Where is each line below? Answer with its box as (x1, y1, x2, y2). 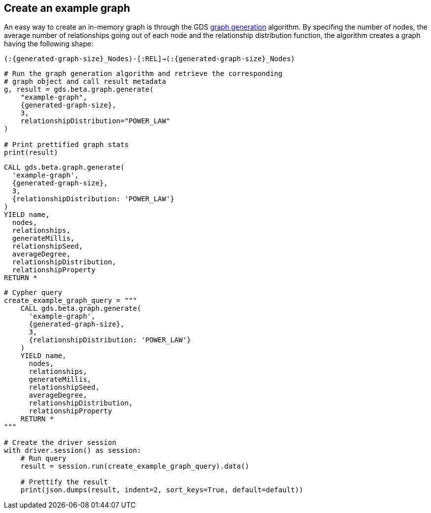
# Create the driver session (4, 439, 116, 447)
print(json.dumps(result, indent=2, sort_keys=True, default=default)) (20, 486, 303, 494)
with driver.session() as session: (4, 446, 142, 455)
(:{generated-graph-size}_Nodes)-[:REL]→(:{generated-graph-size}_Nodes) (4, 55, 295, 63)
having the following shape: (4, 39, 93, 48)
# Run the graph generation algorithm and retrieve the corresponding (4, 70, 283, 78)
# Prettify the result (20, 478, 108, 486)
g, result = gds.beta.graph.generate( (4, 85, 154, 94)
